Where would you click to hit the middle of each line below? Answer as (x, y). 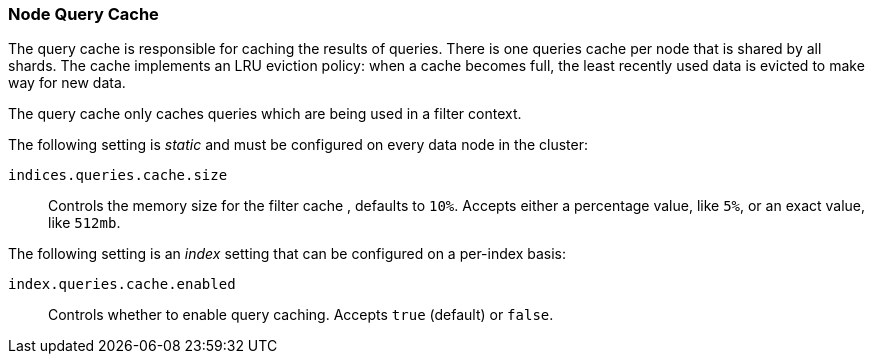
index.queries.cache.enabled (122, 284)
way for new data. (67, 83)
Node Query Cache (83, 14)
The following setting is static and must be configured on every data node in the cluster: (298, 145)
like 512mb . (84, 223)
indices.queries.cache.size (118, 175)
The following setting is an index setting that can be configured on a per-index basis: (287, 254)
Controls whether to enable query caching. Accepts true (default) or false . (301, 315)
